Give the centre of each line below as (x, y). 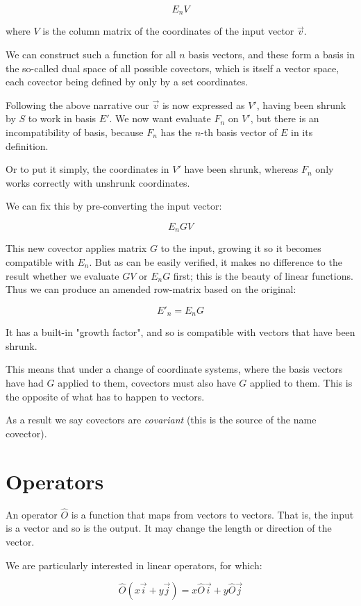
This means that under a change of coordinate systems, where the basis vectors (174, 369)
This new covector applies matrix (76, 248)
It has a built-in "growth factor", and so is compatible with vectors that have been (180, 332)
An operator (32, 514)
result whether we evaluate (62, 275)
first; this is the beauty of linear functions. (263, 275)
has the (176, 132)
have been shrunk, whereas (241, 169)
